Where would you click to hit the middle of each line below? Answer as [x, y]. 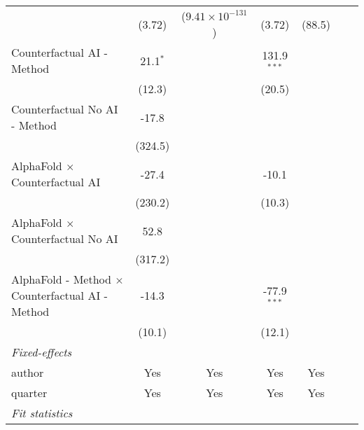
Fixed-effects [42, 352]
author [28, 372]
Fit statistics [42, 413]
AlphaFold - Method [61, 279]
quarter [29, 393]
